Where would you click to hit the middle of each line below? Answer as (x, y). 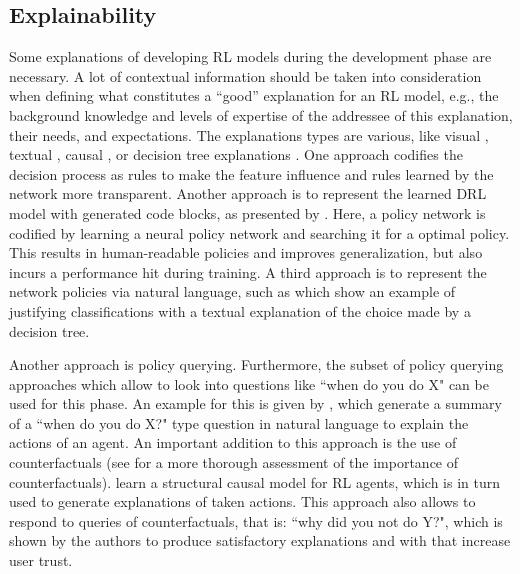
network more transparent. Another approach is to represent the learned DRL (248, 193)
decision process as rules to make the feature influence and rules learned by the (251, 173)
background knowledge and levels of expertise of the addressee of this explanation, (261, 114)
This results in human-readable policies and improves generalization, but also (246, 252)
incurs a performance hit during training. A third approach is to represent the (248, 271)
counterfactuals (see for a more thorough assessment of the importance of (234, 462)
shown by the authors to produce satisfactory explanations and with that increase (260, 540)
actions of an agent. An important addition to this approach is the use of (233, 442)
